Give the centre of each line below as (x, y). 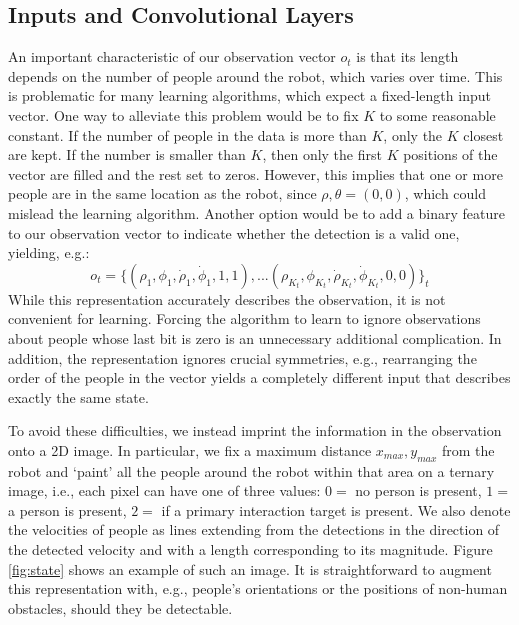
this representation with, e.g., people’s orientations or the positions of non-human (258, 588)
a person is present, (67, 509)
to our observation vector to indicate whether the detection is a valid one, (234, 232)
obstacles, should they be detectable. (120, 607)
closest (483, 134)
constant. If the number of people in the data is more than (187, 134)
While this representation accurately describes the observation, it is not (227, 298)
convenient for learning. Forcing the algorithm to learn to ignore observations (244, 318)
